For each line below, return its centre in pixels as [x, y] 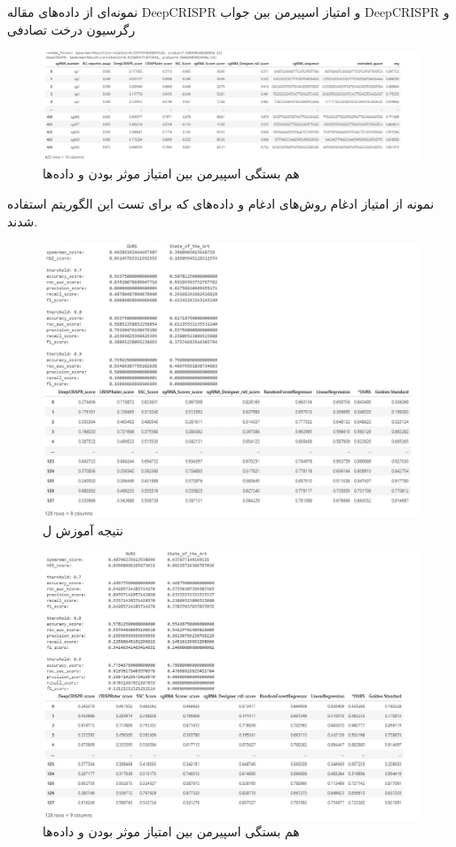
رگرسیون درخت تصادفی [71, 29]
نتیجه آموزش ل [83, 530]
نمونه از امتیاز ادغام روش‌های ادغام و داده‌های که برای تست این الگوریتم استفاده [221, 203]
